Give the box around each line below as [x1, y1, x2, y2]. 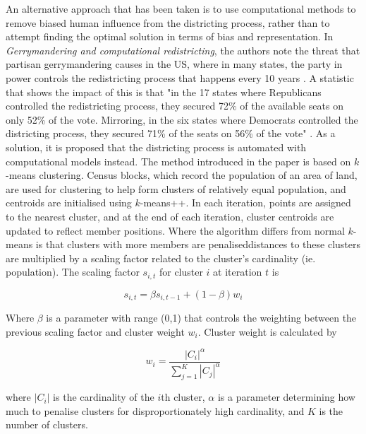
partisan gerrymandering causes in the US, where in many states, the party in [6, 57, 343, 71]
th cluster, [161, 389, 205, 404]
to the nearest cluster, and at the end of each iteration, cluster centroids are [6, 209, 334, 223]
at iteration [213, 264, 262, 279]
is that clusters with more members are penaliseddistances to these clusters [35, 237, 361, 252]
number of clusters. [6, 417, 88, 432]
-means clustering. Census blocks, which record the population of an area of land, [6, 168, 358, 182]
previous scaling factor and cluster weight [6, 324, 185, 339]
